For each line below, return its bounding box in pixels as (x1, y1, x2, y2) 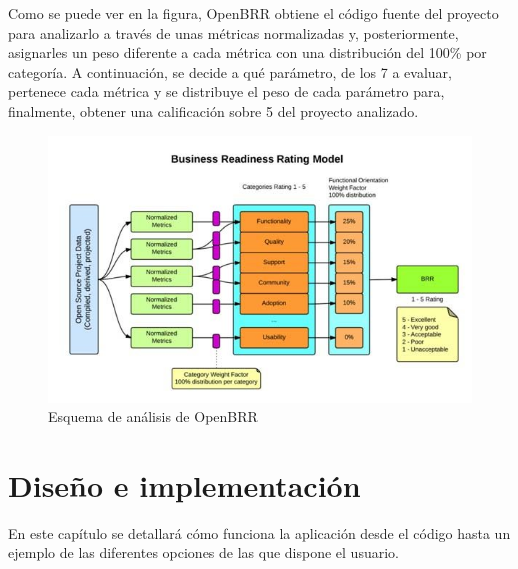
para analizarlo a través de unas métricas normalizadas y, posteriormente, (8, 22, 459, 43)
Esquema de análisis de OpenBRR (48, 406, 258, 427)
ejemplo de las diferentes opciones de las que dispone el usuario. (8, 542, 399, 563)
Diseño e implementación (8, 464, 361, 505)
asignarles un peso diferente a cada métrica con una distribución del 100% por (8, 42, 487, 63)
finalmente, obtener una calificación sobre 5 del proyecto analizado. (8, 100, 419, 121)
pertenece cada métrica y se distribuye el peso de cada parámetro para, (8, 81, 445, 102)
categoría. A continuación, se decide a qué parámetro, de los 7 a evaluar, (8, 61, 452, 82)
